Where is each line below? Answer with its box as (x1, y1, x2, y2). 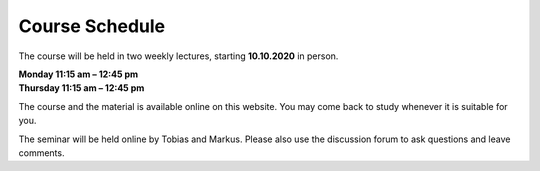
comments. (18, 146, 65, 159)
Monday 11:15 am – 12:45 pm (18, 68, 139, 80)
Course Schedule (18, 15, 165, 37)
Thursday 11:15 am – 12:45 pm (18, 82, 145, 94)
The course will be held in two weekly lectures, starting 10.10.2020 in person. (18, 50, 339, 62)
